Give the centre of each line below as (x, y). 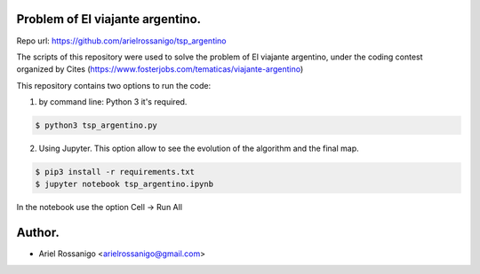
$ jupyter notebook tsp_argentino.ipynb (124, 184)
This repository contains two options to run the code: (114, 85)
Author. (38, 233)
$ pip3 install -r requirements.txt (115, 172)
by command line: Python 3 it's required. (113, 102)
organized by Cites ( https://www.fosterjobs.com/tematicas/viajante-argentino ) (160, 69)
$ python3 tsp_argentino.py (96, 125)
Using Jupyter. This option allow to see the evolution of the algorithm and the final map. (199, 149)
